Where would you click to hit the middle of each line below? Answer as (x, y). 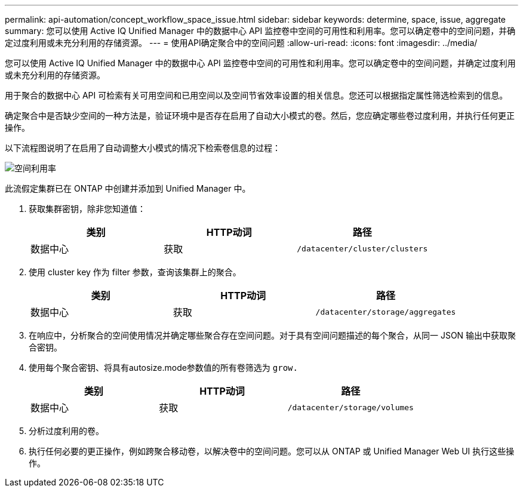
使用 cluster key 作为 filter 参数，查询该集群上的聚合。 (135, 272)
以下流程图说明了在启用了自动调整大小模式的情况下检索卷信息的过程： (143, 148)
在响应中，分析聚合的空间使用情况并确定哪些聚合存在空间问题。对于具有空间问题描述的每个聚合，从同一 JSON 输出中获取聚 (273, 335)
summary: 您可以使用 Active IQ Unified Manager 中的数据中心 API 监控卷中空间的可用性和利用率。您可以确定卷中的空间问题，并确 (260, 31)
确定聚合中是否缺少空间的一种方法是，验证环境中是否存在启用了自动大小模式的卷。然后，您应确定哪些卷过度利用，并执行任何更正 (260, 116)
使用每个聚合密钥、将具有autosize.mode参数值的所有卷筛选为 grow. (163, 368)
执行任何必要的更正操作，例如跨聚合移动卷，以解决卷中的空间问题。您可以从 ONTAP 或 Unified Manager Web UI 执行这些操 (272, 451)
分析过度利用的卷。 (66, 431)
